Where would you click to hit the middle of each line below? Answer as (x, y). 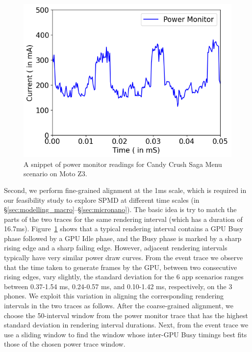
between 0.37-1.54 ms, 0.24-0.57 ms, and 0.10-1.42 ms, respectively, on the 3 (118, 286)
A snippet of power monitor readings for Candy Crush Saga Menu (123, 164)
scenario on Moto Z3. (55, 174)
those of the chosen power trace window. (65, 344)
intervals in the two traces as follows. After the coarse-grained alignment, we (119, 306)
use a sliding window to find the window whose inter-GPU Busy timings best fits (126, 334)
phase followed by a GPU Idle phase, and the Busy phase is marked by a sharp (123, 238)
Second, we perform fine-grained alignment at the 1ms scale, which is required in (125, 190)
